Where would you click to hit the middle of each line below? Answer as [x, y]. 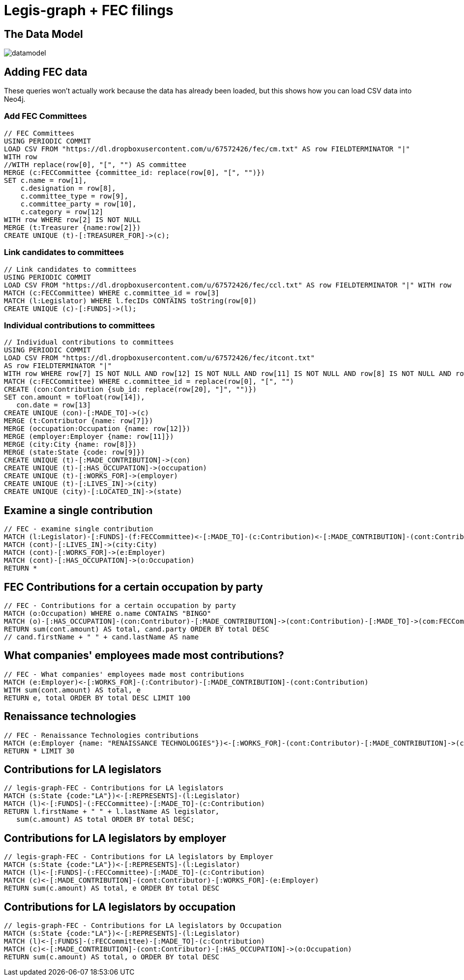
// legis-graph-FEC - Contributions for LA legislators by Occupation [143, 926]
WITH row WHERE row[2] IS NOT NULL [72, 219]
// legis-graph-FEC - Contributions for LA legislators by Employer [139, 857]
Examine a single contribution [78, 510]
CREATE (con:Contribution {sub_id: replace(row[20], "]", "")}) [130, 389]
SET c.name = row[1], [45, 180]
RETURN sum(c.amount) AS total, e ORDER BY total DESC [112, 888]
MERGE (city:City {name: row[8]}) [70, 445]
